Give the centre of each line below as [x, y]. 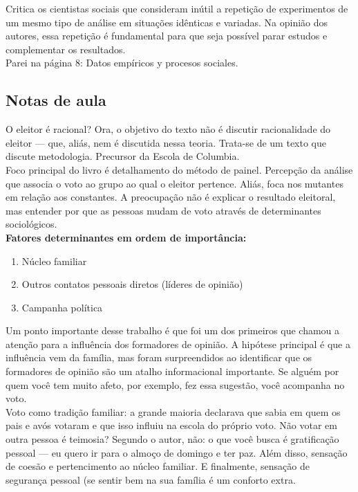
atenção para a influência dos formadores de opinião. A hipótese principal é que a [178, 344]
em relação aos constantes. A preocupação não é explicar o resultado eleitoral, [171, 197]
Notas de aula [56, 100]
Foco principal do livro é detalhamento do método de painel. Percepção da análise [179, 169]
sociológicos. [31, 224]
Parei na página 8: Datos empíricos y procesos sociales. [122, 63]
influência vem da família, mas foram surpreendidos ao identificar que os [159, 357]
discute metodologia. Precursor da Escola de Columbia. [123, 156]
